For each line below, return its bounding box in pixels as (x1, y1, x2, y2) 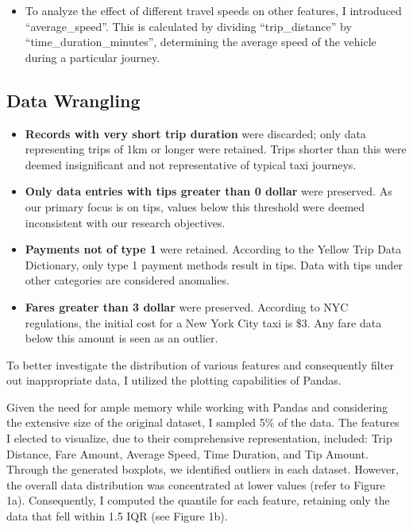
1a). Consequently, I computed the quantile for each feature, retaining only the (6, 492, 390, 509)
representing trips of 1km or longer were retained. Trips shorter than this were (25, 141, 407, 157)
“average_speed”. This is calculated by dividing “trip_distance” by (25, 17, 352, 34)
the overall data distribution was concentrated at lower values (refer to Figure (6, 476, 385, 493)
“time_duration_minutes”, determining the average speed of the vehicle (25, 33, 376, 50)
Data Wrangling (6, 87, 141, 112)
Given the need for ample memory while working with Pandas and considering (6, 398, 388, 415)
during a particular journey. (25, 48, 160, 65)
